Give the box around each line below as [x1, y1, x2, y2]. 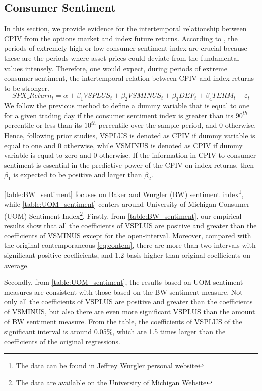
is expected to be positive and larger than [13, 169, 142, 180]
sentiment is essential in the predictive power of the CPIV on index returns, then [4, 159, 254, 170]
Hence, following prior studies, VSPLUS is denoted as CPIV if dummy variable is [4, 129, 255, 140]
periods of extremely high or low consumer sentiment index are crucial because [4, 43, 247, 53]
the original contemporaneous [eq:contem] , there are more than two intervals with [4, 240, 256, 250]
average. [4, 259, 29, 270]
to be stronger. [4, 82, 49, 93]
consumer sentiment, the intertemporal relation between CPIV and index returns [4, 73, 254, 83]
